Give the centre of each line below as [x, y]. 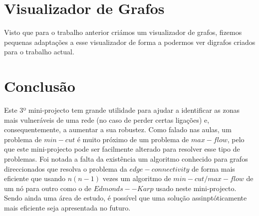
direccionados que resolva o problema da [66, 168]
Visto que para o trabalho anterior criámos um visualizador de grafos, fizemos [123, 32]
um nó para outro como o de [48, 188]
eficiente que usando [35, 178]
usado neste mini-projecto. [196, 188]
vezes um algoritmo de [137, 178]
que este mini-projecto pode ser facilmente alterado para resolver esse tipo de [122, 149]
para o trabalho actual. [39, 52]
